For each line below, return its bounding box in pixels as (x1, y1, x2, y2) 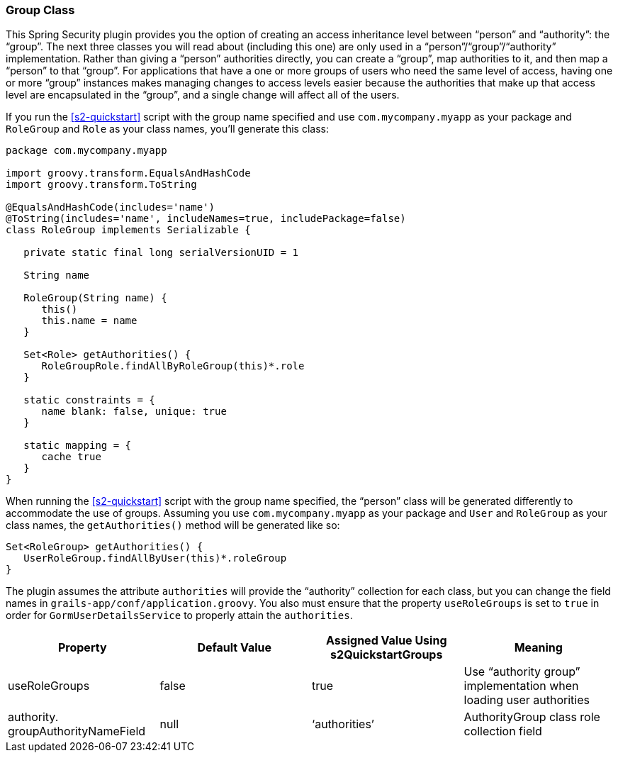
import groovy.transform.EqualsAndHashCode (6, 167, 251, 179)
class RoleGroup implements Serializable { (6, 224, 251, 236)
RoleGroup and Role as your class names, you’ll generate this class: (6, 123, 329, 135)
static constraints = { (23, 394, 155, 406)
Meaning (514, 640, 563, 655)
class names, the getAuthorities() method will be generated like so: (6, 519, 340, 532)
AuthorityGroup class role (463, 710, 600, 725)
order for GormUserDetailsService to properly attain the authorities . (6, 609, 353, 622)
